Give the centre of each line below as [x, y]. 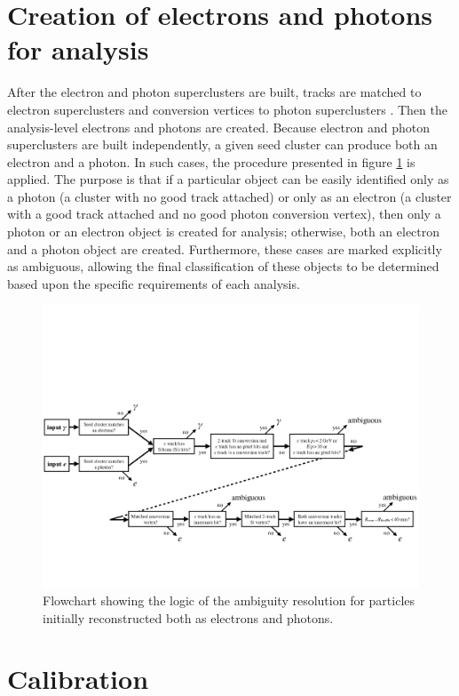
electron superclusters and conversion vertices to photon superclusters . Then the [227, 109]
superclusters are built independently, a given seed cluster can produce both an [222, 144]
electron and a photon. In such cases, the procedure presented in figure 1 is [211, 161]
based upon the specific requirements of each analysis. [154, 283]
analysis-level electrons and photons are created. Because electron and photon [218, 127]
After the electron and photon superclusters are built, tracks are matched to [214, 92]
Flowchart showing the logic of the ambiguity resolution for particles [229, 600]
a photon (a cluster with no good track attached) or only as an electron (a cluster [229, 196]
